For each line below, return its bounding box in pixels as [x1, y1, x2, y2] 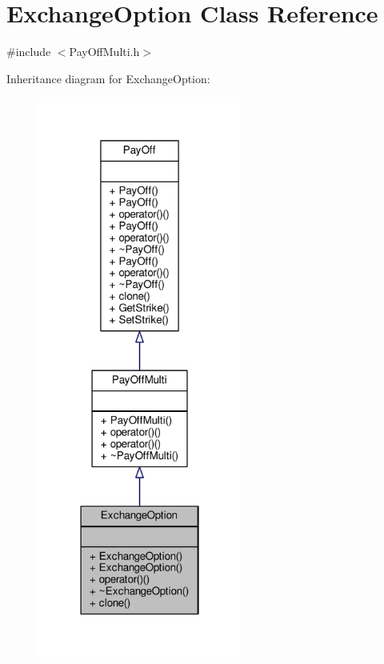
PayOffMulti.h [69, 43, 140, 60]
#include [6, 43, 51, 60]
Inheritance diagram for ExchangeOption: [6, 70, 210, 86]
